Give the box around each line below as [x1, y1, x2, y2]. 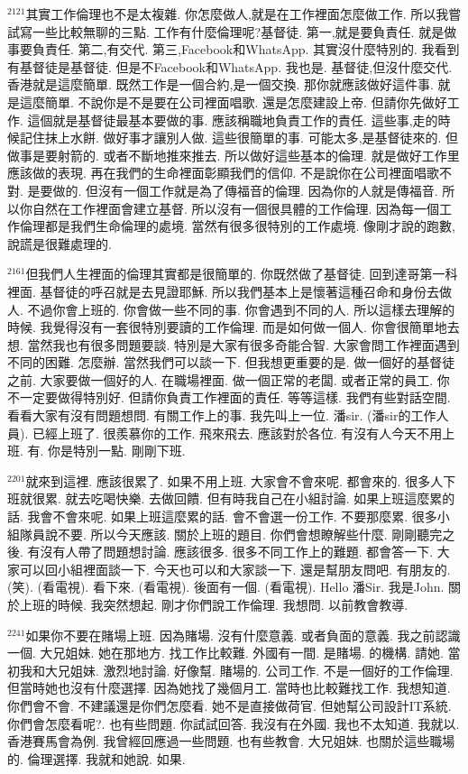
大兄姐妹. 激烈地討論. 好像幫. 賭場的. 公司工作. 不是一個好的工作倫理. [44, 660, 454, 679]
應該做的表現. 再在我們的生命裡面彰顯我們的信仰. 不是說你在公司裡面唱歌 [7, 163, 440, 182]
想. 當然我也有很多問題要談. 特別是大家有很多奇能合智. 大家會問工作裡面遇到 [7, 335, 460, 354]
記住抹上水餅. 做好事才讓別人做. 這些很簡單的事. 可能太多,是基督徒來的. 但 [19, 128, 459, 147]
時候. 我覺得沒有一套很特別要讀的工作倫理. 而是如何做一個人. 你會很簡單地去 [7, 318, 460, 336]
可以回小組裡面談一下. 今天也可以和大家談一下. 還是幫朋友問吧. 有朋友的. [19, 559, 451, 578]
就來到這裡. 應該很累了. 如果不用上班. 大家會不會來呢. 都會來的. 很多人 [25, 471, 444, 490]
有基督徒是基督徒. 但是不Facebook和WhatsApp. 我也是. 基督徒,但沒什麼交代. [7, 57, 453, 76]
